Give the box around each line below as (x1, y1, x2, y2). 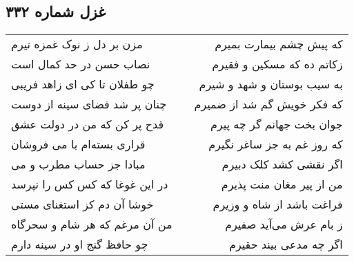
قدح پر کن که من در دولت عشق (11, 116, 164, 133)
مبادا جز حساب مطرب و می (11, 156, 146, 173)
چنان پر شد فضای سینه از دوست (11, 96, 167, 113)
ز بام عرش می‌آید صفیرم (224, 216, 343, 233)
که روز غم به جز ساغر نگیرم (208, 136, 343, 153)
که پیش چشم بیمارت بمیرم (215, 36, 343, 52)
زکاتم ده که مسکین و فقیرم (212, 56, 343, 72)
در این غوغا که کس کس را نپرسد (11, 176, 168, 193)
